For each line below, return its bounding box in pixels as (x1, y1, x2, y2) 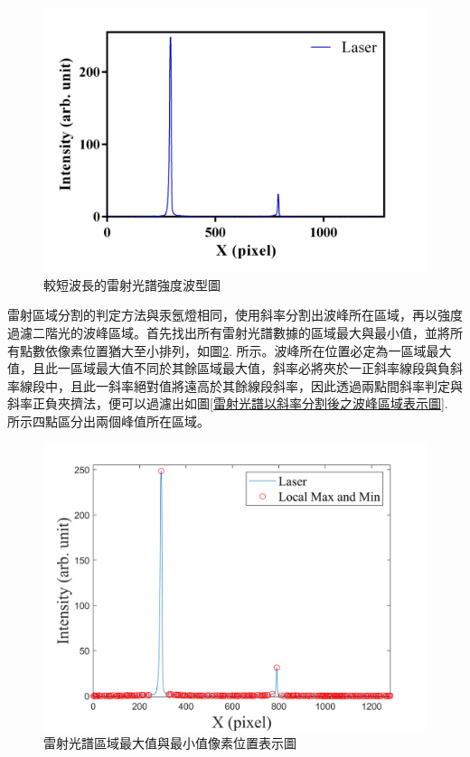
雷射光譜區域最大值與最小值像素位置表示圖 (43, 734, 296, 752)
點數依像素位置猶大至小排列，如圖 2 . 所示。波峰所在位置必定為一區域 (19, 341, 427, 360)
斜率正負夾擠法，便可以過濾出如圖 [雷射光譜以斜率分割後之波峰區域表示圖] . (7, 394, 448, 413)
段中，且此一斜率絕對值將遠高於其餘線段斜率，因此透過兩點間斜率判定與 (32, 376, 463, 395)
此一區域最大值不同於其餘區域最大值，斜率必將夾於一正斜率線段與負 (44, 359, 450, 378)
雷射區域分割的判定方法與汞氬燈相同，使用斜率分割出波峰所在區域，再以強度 (7, 305, 463, 324)
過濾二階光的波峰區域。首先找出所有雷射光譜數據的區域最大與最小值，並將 (7, 322, 450, 341)
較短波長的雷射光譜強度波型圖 (43, 275, 221, 294)
